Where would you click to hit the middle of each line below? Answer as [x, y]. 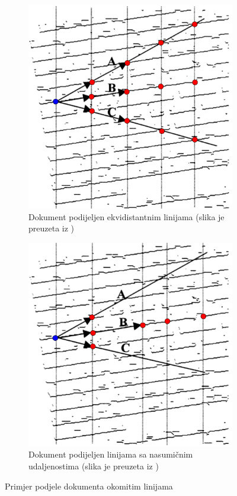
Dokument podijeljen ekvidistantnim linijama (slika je [126, 216]
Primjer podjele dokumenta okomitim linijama [89, 486]
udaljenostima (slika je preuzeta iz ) [94, 466]
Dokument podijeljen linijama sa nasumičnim [111, 454]
